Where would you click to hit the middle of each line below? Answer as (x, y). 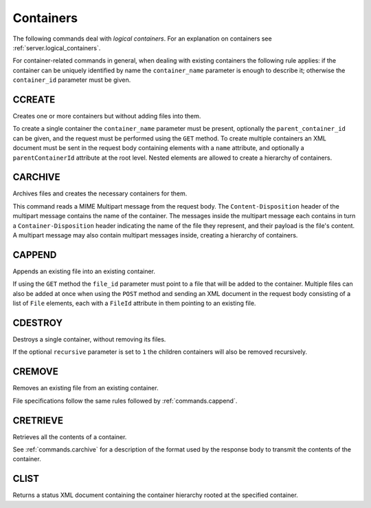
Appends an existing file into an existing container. (84, 271)
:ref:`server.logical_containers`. (57, 47)
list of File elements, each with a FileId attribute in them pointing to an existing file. (134, 304)
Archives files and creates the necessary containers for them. (100, 193)
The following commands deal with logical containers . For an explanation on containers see (142, 39)
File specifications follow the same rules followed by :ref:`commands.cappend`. (125, 401)
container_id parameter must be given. (72, 80)
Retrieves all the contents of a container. (70, 436)
